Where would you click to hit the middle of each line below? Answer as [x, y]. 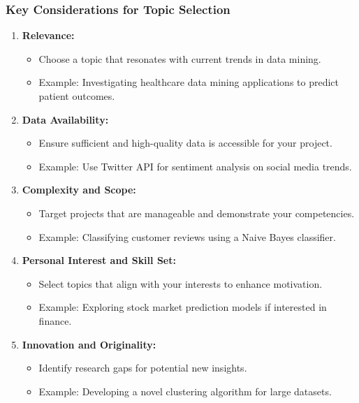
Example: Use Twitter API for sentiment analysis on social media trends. [195, 166]
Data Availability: [65, 119]
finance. [55, 320]
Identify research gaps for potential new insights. [143, 368]
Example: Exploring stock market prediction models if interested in [183, 307]
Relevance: [48, 35]
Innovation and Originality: [89, 344]
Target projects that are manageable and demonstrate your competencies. [197, 213]
